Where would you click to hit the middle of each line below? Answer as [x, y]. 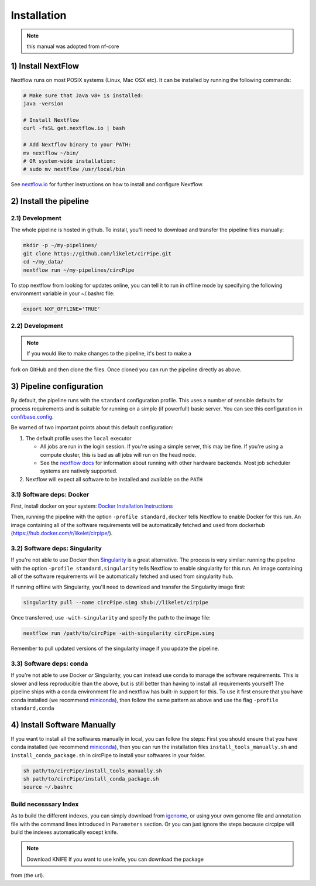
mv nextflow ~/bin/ [51, 153]
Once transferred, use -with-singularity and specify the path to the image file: [111, 618]
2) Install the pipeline [50, 201]
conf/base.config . [32, 417]
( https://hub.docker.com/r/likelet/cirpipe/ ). [62, 533]
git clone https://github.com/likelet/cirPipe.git [97, 254]
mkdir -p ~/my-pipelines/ [60, 245]
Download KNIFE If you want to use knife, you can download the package [115, 859]
